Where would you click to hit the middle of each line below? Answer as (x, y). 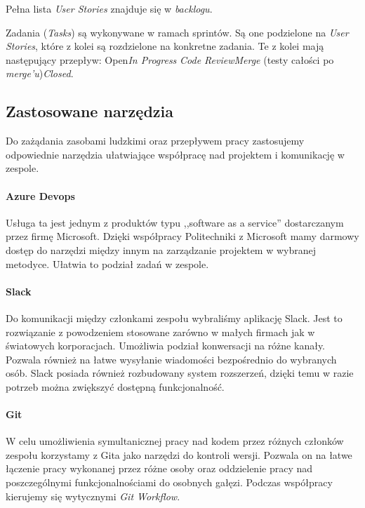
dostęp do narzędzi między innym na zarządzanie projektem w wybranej (161, 249)
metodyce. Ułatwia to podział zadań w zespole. (107, 263)
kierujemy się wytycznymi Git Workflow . (93, 496)
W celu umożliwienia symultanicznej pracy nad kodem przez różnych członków (175, 441)
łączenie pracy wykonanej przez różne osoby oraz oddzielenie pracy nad (159, 468)
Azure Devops (40, 195)
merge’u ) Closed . (40, 73)
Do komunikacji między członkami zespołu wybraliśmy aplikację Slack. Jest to (174, 317)
